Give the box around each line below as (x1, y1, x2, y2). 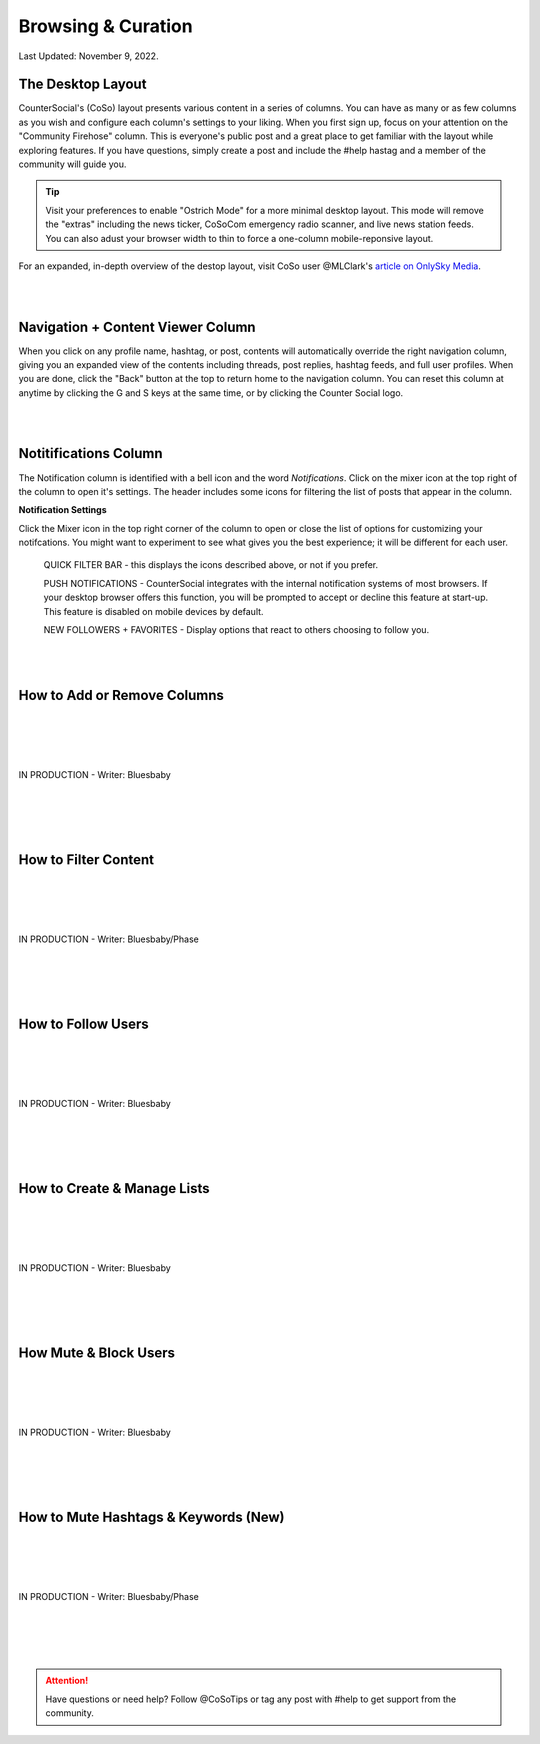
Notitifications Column (18, 445, 164, 462)
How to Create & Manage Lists (18, 1180, 210, 1197)
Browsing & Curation (18, 15, 194, 37)
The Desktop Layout (18, 76, 147, 93)
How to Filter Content (18, 851, 155, 868)
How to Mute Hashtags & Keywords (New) (18, 1508, 285, 1525)
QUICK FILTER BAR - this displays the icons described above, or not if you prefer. (43, 559, 379, 571)
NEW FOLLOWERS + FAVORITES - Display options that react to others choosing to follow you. (43, 624, 430, 636)
